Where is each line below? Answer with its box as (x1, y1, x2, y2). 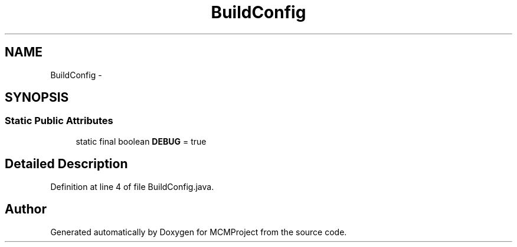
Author (5, 202, 47, 217)
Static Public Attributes (5, 115, 113, 127)
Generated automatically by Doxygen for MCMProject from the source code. (50, 226, 347, 237)
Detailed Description (5, 156, 128, 172)
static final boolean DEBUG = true (76, 136, 207, 146)
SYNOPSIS (5, 90, 69, 105)
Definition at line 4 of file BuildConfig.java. (50, 181, 214, 192)
